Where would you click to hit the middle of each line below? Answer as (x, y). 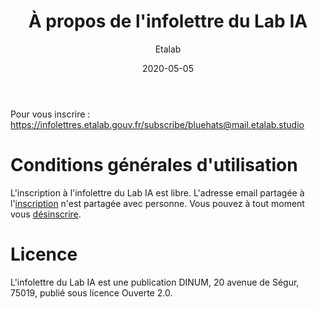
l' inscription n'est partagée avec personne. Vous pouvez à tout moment (157, 203)
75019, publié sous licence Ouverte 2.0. (91, 292)
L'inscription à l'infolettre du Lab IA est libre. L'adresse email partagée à (157, 192)
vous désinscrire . (46, 214)
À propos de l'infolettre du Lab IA (168, 21)
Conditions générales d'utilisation (154, 165)
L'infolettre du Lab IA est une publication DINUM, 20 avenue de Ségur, (155, 282)
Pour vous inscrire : (50, 114)
